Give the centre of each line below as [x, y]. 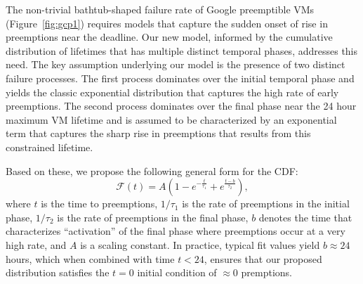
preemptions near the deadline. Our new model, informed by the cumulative [169, 37]
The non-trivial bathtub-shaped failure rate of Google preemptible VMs [160, 9]
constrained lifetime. [49, 147]
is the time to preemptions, [99, 204]
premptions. [266, 272]
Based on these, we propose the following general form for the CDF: [152, 170]
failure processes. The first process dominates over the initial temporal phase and [180, 78]
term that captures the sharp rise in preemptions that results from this [158, 133]
